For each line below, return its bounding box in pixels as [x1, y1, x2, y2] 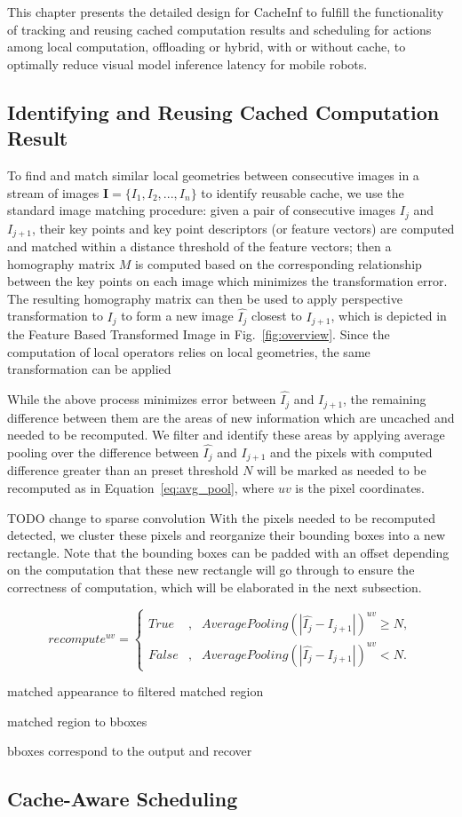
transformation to [7, 306, 103, 325]
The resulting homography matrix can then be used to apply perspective [7, 289, 402, 307]
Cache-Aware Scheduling [7, 785, 238, 813]
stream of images [7, 183, 100, 202]
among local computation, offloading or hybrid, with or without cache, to [7, 37, 406, 56]
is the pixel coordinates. [295, 479, 426, 497]
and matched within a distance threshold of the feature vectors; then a [7, 237, 392, 256]
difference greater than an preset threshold [7, 461, 239, 480]
